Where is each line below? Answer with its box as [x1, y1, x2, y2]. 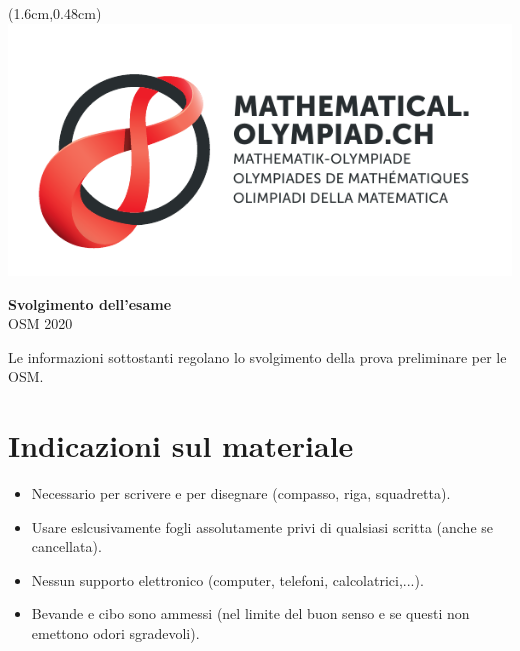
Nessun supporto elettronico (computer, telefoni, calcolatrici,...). [31, 569, 424, 590]
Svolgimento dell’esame [8, 293, 172, 314]
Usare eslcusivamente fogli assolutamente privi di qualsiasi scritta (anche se [31, 516, 493, 537]
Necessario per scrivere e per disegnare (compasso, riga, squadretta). [31, 483, 451, 504]
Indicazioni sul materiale [8, 425, 354, 466]
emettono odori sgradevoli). [31, 623, 200, 644]
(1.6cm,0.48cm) [8, 3, 102, 23]
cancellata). [31, 536, 102, 557]
